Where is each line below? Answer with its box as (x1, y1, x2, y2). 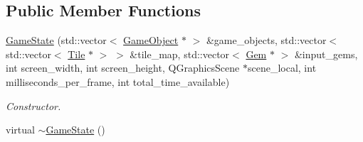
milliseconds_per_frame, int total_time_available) (6, 74, 230, 89)
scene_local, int (247, 60, 317, 75)
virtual (6, 122, 35, 137)
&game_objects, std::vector (206, 33, 327, 48)
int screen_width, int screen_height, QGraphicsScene (6, 60, 240, 75)
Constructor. (6, 98, 61, 113)
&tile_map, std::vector (130, 46, 230, 61)
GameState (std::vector (6, 33, 107, 48)
